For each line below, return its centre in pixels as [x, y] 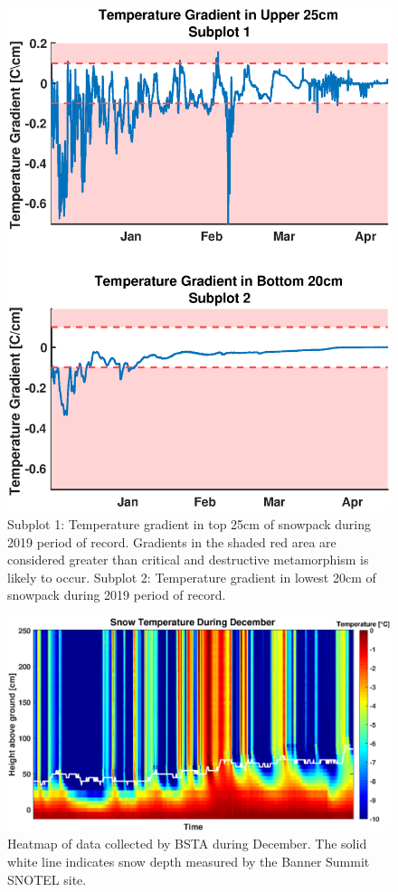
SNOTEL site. [47, 879]
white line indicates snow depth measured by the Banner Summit [189, 861]
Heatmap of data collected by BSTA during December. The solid [187, 844]
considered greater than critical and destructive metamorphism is [188, 560]
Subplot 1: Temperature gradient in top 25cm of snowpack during [189, 523]
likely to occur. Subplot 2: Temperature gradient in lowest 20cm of [192, 577]
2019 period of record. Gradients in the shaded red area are [172, 541]
